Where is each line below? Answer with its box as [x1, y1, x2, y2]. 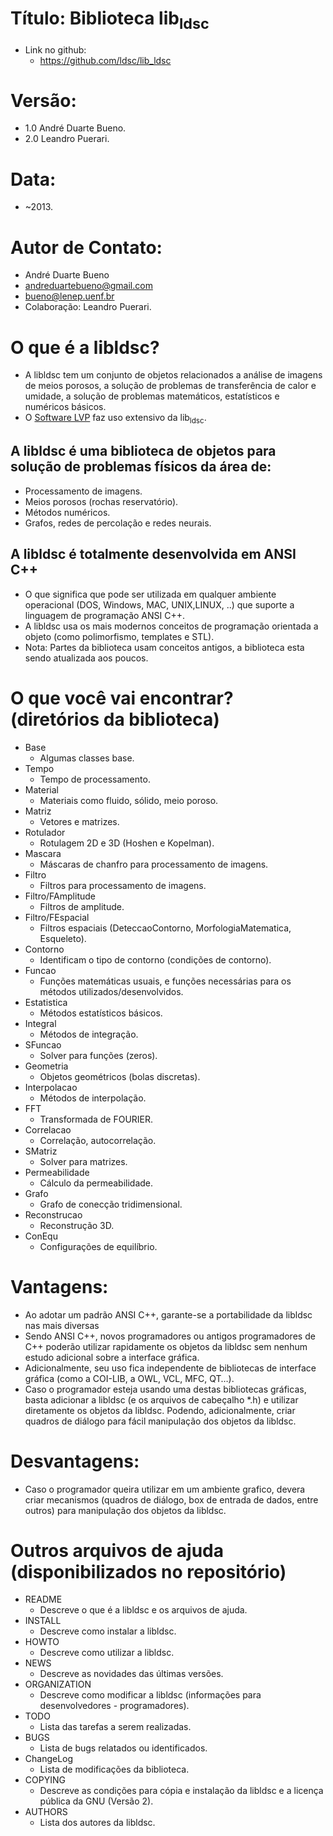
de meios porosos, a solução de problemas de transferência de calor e [24, 380, 317, 392]
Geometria [24, 1060, 69, 1072]
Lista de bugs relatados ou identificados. [39, 1742, 208, 1754]
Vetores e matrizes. [39, 815, 120, 827]
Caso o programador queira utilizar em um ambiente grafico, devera [24, 1483, 306, 1495]
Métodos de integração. [39, 1028, 139, 1040]
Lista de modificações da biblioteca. [39, 1763, 190, 1776]
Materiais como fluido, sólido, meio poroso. [39, 794, 219, 806]
